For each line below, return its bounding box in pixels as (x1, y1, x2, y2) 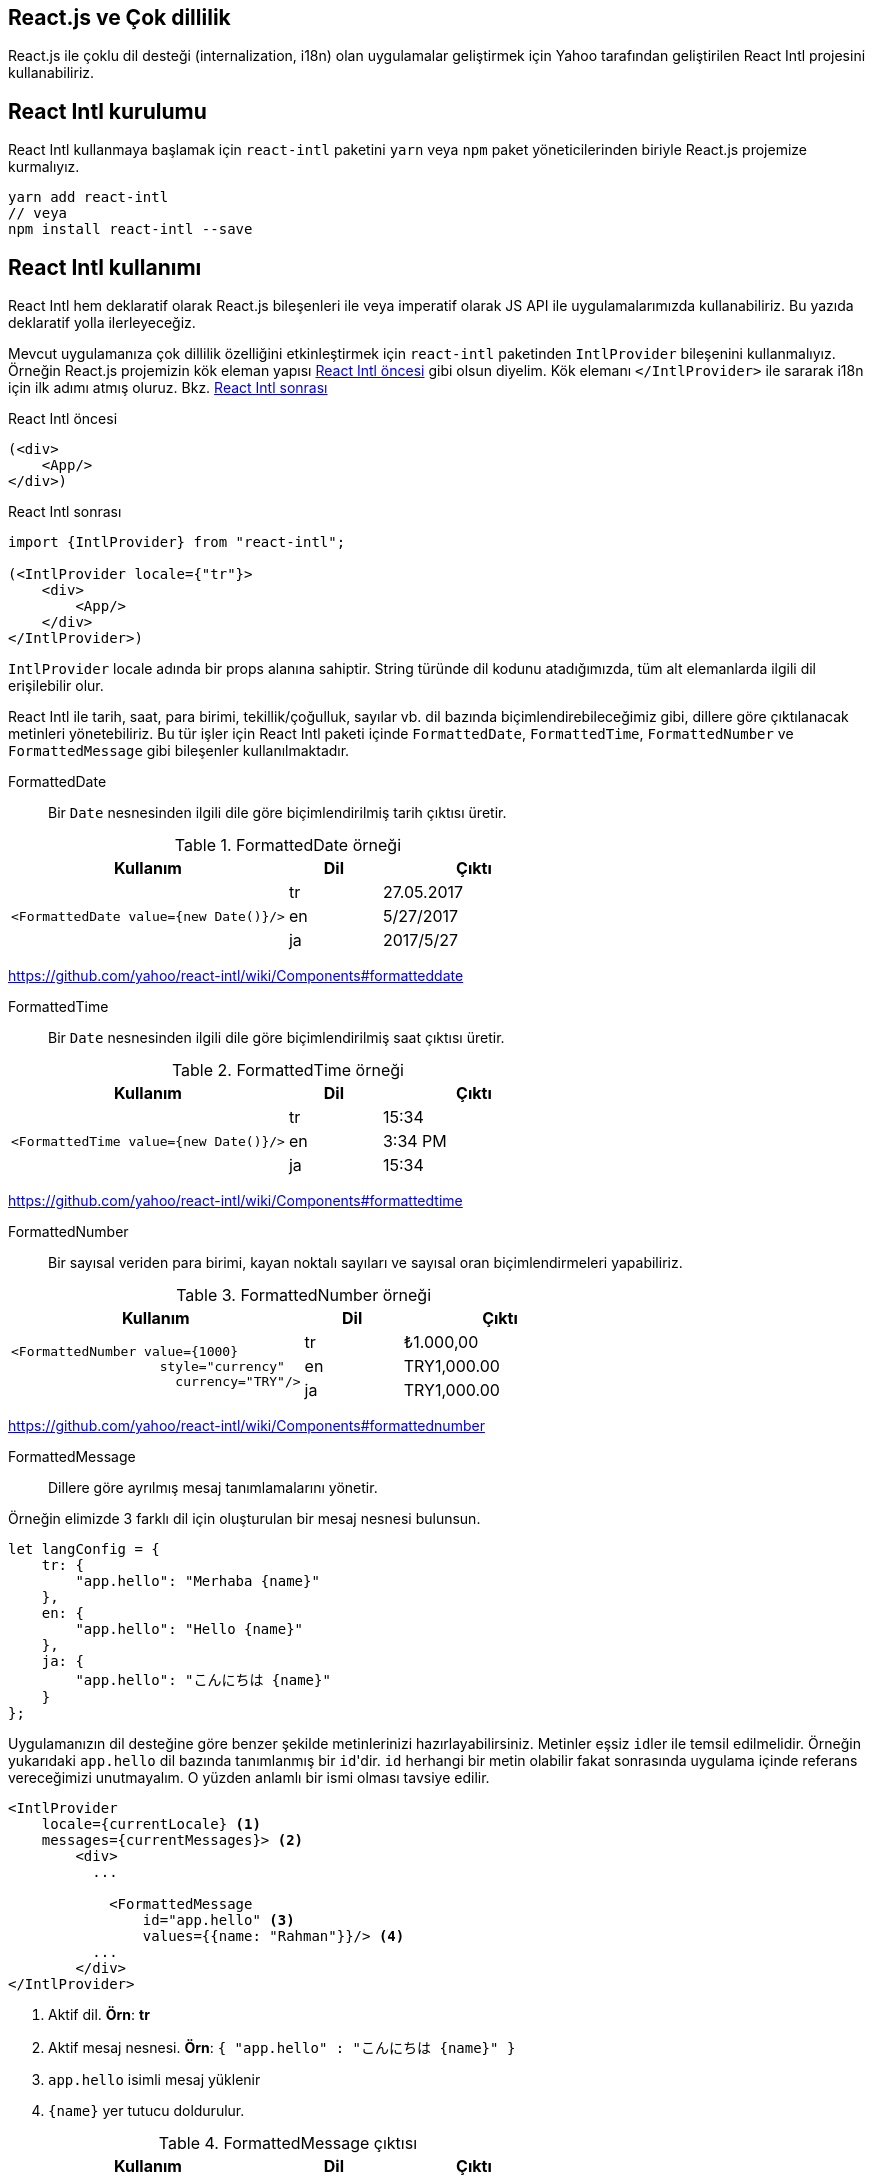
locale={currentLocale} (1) (41, 1816, 261, 1833)
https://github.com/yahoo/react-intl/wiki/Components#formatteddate (8, 967, 464, 985)
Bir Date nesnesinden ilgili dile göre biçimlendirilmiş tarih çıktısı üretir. (48, 804, 507, 822)
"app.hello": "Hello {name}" (75, 1621, 304, 1638)
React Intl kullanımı (8, 254, 202, 280)
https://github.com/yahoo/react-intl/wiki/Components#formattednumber (8, 1417, 485, 1435)
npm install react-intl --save (8, 221, 253, 238)
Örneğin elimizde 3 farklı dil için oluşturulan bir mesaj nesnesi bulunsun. (8, 1510, 481, 1528)
